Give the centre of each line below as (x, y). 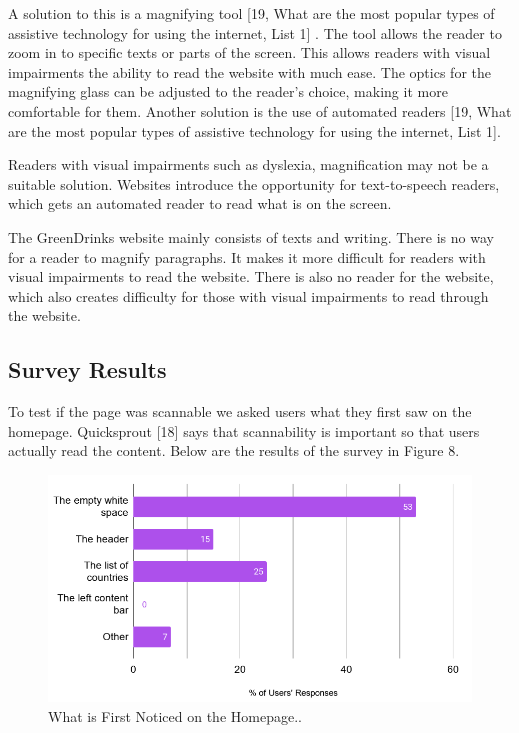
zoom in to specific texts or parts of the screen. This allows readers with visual (249, 52)
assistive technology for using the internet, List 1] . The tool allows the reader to (255, 32)
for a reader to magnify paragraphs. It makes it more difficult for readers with (247, 256)
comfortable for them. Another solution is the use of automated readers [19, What (260, 110)
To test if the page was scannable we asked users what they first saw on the (240, 411)
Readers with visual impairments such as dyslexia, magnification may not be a (248, 164)
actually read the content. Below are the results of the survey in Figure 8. (234, 450)
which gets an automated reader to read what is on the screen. (200, 203)
